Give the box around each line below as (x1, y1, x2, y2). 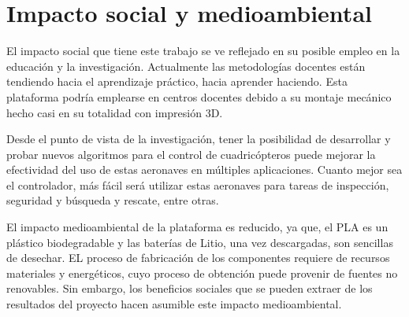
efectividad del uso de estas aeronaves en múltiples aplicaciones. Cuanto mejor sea (6, 161, 403, 178)
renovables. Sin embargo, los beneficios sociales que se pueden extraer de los (6, 280, 373, 297)
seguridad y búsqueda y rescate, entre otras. (6, 192, 219, 208)
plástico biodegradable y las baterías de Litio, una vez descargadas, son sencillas (6, 234, 393, 250)
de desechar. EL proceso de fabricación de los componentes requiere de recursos (6, 249, 390, 266)
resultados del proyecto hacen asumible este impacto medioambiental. (6, 296, 342, 312)
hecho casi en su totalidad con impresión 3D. (6, 104, 223, 120)
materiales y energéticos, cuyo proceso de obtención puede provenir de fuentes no (6, 264, 398, 281)
